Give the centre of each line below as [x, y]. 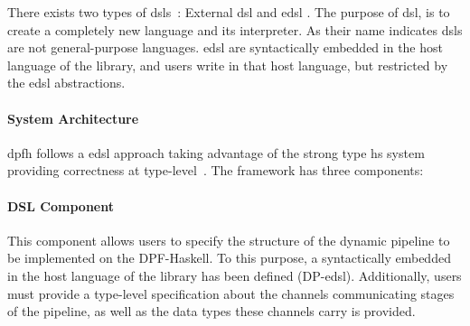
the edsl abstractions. [66, 83]
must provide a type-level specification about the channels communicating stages [231, 293]
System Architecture [73, 118]
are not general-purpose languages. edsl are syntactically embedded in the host [225, 47]
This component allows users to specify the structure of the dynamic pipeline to [229, 240]
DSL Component [61, 205]
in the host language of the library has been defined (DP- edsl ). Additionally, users [235, 275]
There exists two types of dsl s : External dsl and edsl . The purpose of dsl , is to [229, 12]
